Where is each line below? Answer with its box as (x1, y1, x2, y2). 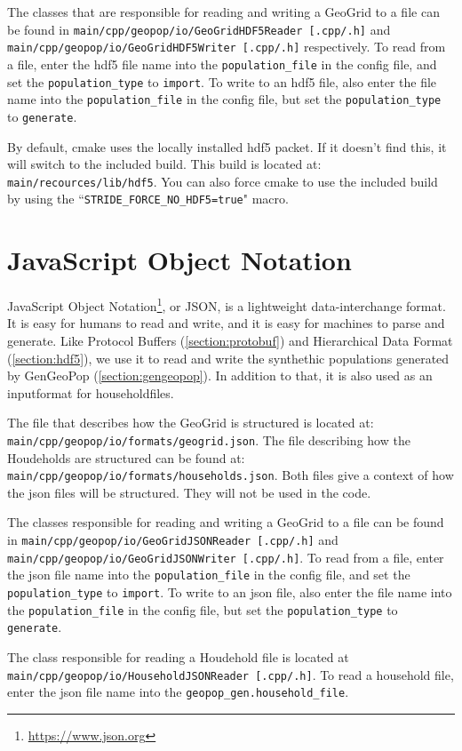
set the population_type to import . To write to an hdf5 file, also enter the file (7, 72, 437, 91)
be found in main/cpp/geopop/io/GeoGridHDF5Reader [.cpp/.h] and (7, 20, 391, 38)
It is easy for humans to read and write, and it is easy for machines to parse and (7, 314, 445, 332)
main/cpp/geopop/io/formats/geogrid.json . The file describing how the (7, 430, 410, 449)
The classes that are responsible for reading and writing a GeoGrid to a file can (7, 3, 440, 20)
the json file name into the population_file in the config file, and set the (7, 565, 410, 584)
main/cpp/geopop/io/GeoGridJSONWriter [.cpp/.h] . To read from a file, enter (7, 547, 444, 566)
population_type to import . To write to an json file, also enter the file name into (7, 583, 452, 602)
